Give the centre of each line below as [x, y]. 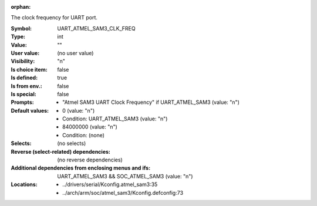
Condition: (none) [84, 135]
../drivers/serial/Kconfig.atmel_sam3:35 [110, 184]
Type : [18, 37]
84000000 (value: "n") [90, 127]
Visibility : [23, 61]
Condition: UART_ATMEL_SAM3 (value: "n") [115, 119]
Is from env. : [26, 86]
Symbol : [21, 28]
